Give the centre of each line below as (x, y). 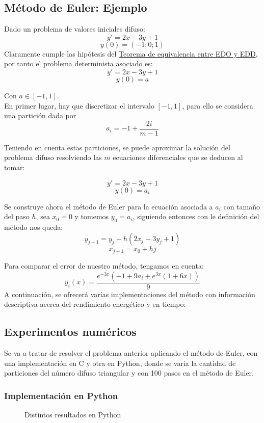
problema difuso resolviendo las (53, 157)
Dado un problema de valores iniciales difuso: (75, 29)
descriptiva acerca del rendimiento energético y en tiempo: (95, 304)
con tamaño (242, 206)
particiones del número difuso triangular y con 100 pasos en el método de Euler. (129, 373)
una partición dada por (40, 115)
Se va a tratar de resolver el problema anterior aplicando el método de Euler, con (131, 353)
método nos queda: (34, 227)
